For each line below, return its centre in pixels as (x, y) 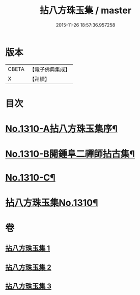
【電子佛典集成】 (50, 69)
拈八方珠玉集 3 (29, 286)
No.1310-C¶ (31, 178)
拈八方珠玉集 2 (29, 267)
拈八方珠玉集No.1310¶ (52, 203)
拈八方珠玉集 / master (86, 10)
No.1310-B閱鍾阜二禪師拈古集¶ (70, 154)
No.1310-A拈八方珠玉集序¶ (62, 129)
